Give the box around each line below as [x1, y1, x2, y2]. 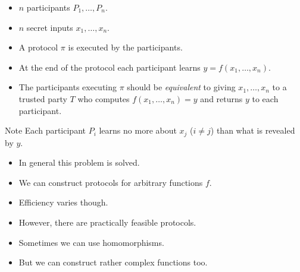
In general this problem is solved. [18, 156, 140, 169]
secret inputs [26, 21, 73, 33]
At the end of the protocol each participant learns [18, 61, 201, 73]
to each [252, 92, 279, 105]
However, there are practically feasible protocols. [18, 216, 196, 228]
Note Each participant [5, 124, 86, 137]
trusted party [18, 92, 67, 105]
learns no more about [99, 124, 177, 137]
